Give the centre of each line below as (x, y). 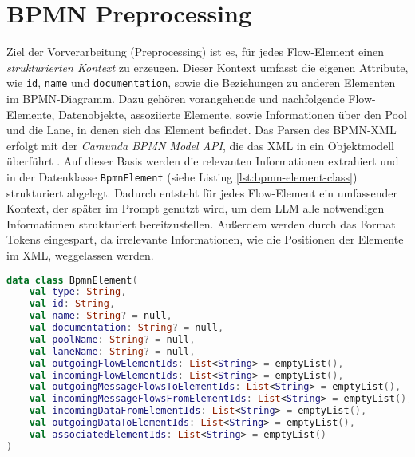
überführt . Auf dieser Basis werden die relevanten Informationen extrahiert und (203, 161)
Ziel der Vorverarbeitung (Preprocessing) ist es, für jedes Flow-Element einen (195, 52)
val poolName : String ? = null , (112, 339)
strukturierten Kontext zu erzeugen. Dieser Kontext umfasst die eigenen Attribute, (207, 67)
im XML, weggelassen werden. (80, 254)
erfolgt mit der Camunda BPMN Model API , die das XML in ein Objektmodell (200, 145)
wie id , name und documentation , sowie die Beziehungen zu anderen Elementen (201, 83)
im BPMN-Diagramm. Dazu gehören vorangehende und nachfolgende (176, 98)
